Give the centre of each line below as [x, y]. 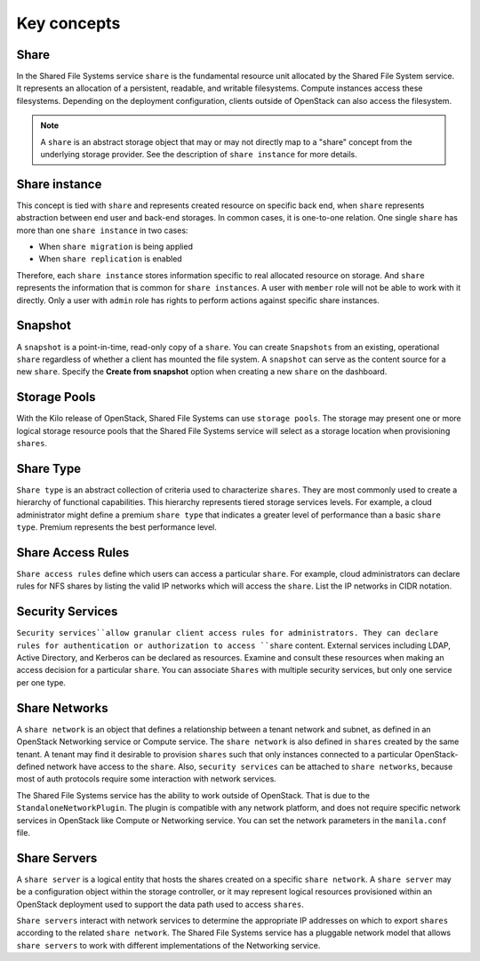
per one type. [41, 682]
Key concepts [68, 23]
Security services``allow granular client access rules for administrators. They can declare [228, 633]
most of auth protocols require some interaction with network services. [147, 779]
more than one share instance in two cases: [102, 230]
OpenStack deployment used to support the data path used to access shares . [160, 904]
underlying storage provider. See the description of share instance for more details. [199, 155]
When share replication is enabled [110, 259]
